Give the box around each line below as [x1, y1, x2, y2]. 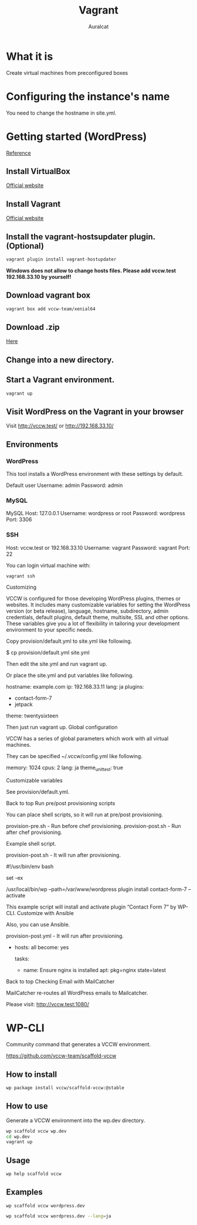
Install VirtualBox [6, 166, 70, 176]
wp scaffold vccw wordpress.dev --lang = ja [6, 1213, 111, 1219]
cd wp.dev [6, 1133, 30, 1140]
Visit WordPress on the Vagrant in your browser [6, 406, 184, 416]
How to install [6, 1069, 57, 1079]
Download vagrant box [6, 291, 91, 301]
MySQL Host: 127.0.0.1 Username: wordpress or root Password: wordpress [6, 510, 186, 517]
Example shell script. [6, 840, 57, 847]
